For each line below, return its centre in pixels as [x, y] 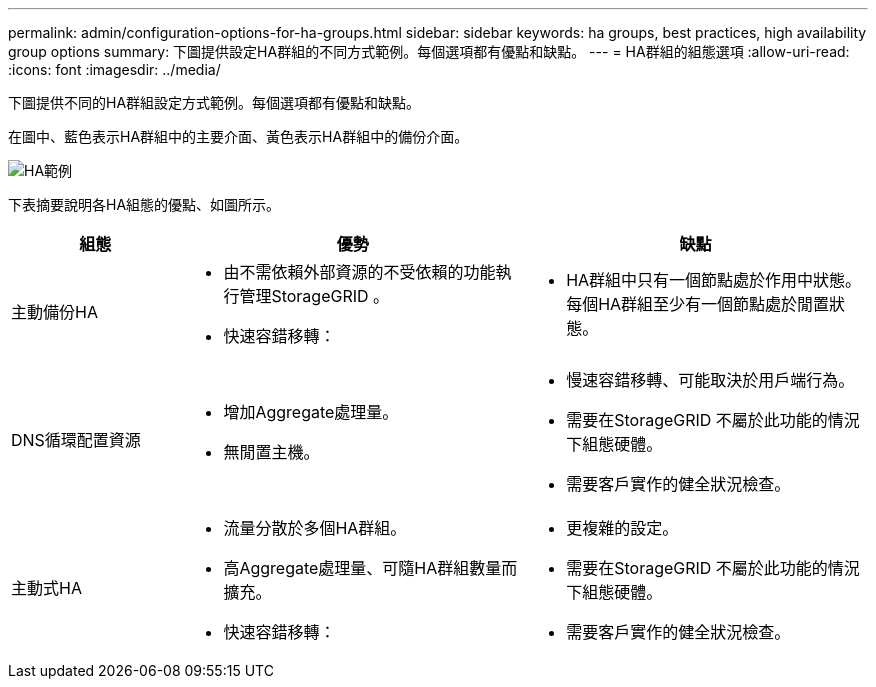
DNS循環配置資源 [76, 440]
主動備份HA [54, 312]
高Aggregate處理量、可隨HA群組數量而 [370, 568]
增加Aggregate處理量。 [311, 412]
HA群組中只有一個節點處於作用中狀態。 [714, 280]
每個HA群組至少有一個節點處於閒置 [698, 304]
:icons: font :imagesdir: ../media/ [114, 69]
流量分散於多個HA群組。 [315, 528]
